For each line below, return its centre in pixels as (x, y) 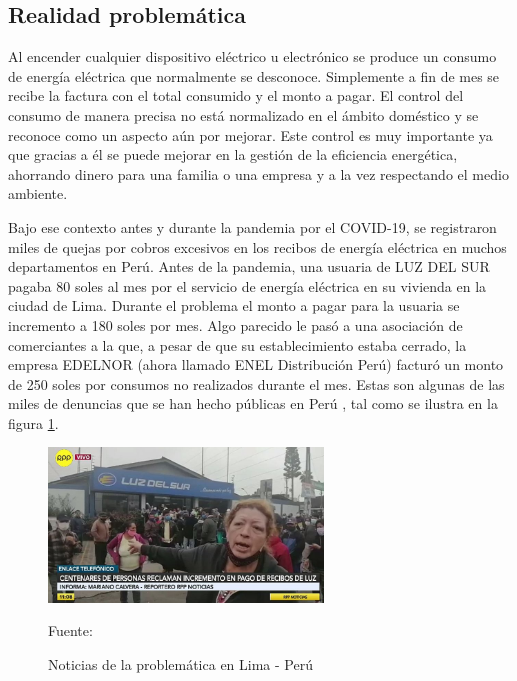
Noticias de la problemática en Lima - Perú (180, 663)
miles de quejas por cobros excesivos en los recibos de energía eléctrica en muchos (257, 246)
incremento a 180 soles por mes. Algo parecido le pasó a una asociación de (235, 324)
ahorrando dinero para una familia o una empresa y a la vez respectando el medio (258, 173)
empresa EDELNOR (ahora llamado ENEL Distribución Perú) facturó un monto (256, 364)
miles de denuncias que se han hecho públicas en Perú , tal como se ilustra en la (253, 403)
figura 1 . (33, 422)
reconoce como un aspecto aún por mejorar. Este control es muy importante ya (250, 134)
